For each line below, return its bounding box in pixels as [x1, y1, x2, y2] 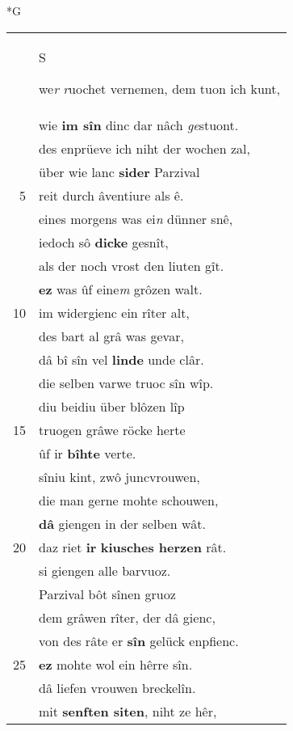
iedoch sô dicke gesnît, [39, 232, 169, 251]
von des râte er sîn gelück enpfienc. [39, 631, 239, 650]
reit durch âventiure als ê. [39, 185, 184, 205]
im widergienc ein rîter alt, [39, 302, 190, 322]
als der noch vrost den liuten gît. [39, 256, 224, 275]
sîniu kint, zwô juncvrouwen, [39, 467, 200, 486]
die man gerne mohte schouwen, [39, 490, 219, 509]
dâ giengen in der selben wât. [39, 513, 206, 533]
